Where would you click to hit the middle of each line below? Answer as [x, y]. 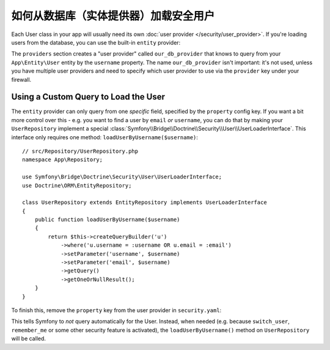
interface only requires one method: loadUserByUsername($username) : [105, 137]
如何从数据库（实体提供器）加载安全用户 [113, 16]
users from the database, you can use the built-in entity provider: [96, 42]
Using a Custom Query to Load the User [88, 97]
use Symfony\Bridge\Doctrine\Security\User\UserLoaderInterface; [122, 177]
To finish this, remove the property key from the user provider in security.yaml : [116, 310]
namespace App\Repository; [63, 160]
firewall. [21, 79]
